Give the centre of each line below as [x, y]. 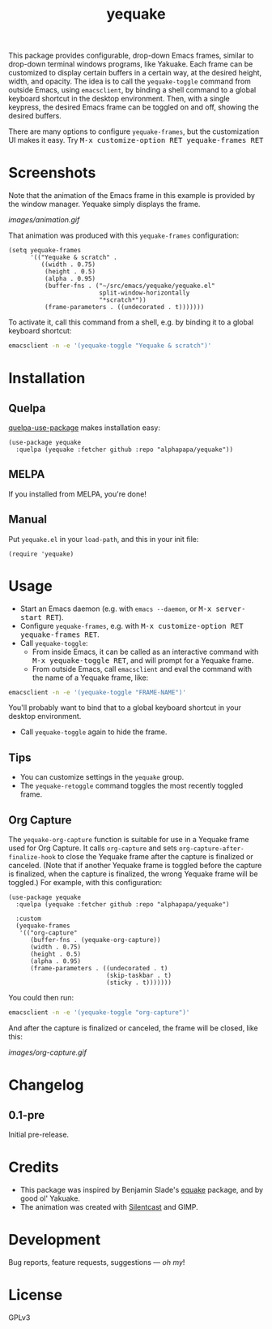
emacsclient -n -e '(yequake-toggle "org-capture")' [99, 1013]
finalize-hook [32, 858]
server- [231, 609]
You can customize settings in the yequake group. [102, 777]
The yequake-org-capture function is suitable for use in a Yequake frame [129, 840]
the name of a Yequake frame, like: [90, 677]
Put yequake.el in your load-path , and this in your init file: [104, 539]
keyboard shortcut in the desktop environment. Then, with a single [119, 99]
